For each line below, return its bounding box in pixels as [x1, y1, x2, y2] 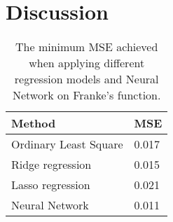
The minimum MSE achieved [15, 39, 158, 55]
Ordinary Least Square [11, 136, 123, 153]
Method [11, 115, 56, 132]
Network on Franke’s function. [12, 87, 161, 104]
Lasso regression [11, 176, 90, 193]
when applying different [29, 55, 145, 71]
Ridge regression [11, 156, 92, 173]
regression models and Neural [14, 71, 159, 88]
